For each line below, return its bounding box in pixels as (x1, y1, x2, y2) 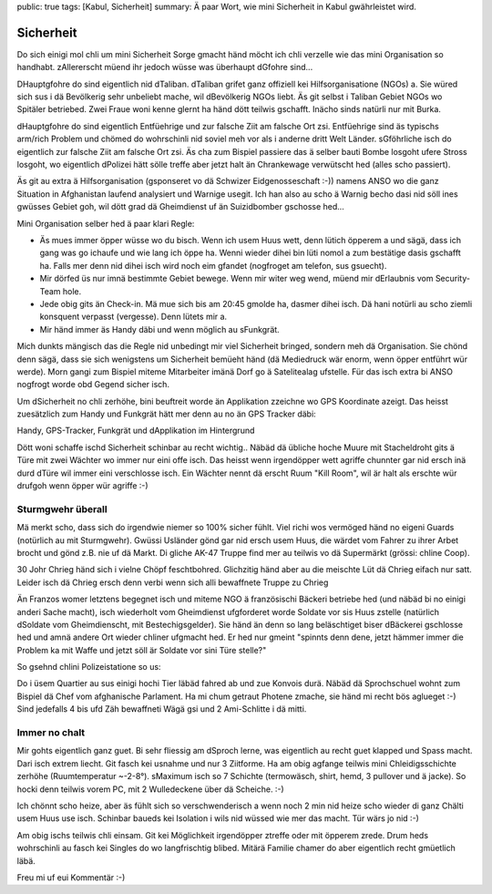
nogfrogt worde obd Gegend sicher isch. (16, 379, 170, 390)
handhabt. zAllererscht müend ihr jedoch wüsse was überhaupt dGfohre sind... (16, 62, 313, 73)
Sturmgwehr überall (16, 502, 108, 515)
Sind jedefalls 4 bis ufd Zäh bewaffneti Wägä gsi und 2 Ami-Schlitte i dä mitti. (16, 704, 307, 714)
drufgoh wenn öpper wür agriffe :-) (16, 480, 149, 491)
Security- (435, 273, 471, 284)
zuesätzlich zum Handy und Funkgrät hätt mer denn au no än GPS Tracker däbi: (16, 408, 316, 419)
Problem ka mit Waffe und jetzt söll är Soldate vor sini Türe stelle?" (16, 644, 267, 655)
